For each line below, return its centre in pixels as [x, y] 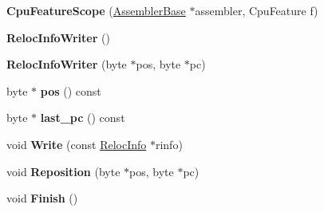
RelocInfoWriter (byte [67, 64]
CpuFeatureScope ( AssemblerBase [96, 10]
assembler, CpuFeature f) [257, 10]
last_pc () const [83, 118]
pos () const [71, 90]
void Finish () [42, 198]
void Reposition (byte [63, 171]
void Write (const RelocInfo [77, 144]
